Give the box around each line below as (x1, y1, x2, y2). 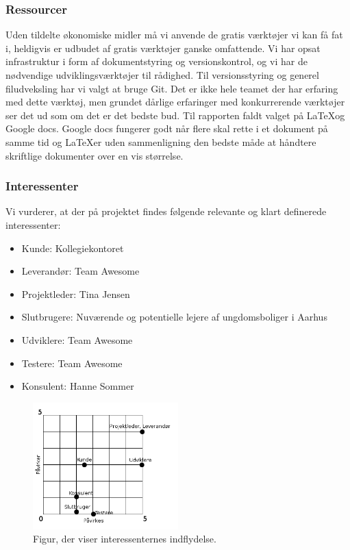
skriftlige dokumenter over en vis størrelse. (5, 148, 184, 162)
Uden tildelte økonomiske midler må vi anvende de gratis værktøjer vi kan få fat (5, 27, 343, 42)
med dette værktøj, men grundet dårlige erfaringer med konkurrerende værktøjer (5, 95, 345, 109)
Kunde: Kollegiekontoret (21, 240, 124, 255)
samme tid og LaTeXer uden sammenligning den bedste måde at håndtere (5, 134, 316, 149)
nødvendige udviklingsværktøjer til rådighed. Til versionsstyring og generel (5, 68, 319, 82)
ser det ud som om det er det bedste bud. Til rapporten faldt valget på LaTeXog (5, 108, 345, 122)
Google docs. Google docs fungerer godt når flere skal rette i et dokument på (5, 121, 328, 136)
